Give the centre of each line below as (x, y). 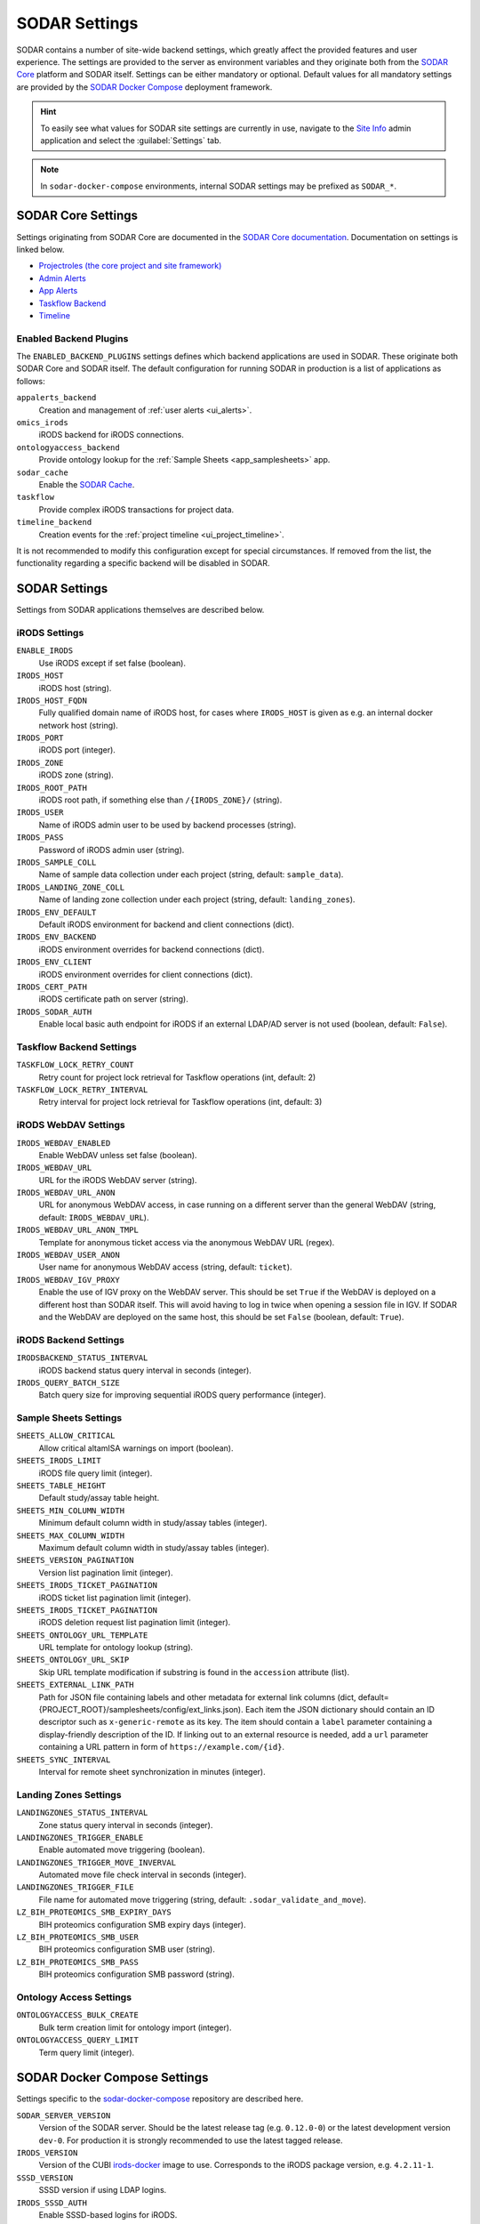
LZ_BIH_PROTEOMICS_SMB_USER (78, 1938)
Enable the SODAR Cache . (87, 484)
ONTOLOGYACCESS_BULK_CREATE (78, 2015)
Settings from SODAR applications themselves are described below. (140, 610)
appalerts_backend (56, 398)
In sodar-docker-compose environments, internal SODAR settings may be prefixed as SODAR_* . (219, 186)
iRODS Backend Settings (70, 1340)
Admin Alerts (62, 278)
